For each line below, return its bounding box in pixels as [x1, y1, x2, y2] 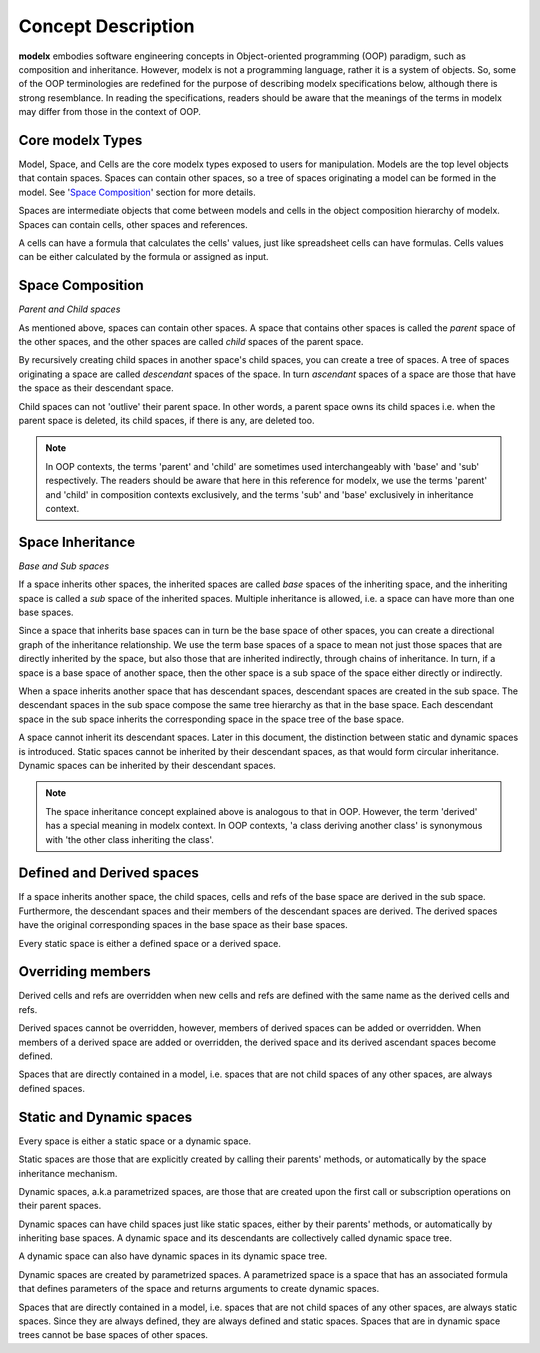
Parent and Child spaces [18, 303, 121, 315]
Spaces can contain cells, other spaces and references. [18, 218, 249, 230]
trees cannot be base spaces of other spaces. [18, 1329, 209, 1341]
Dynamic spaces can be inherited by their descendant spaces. [18, 759, 277, 771]
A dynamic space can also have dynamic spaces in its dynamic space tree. [18, 1250, 328, 1262]
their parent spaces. [18, 1200, 102, 1212]
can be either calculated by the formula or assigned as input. [18, 251, 269, 263]
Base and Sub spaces [18, 560, 110, 572]
